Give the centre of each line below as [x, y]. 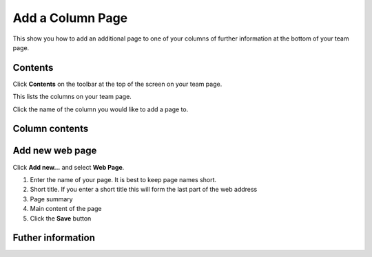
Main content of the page [66, 209]
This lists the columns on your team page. [72, 97]
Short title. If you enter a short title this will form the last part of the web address [144, 190]
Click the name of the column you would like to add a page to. [101, 109]
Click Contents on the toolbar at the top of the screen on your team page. [117, 84]
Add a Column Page [70, 18]
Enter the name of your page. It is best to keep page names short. [123, 179]
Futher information [54, 238]
